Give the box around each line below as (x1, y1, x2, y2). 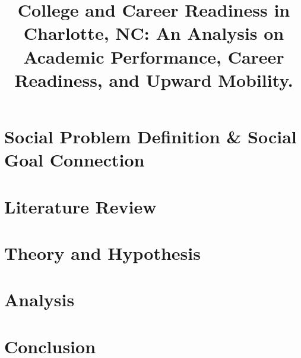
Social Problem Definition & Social (4, 124, 297, 148)
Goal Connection (4, 147, 145, 172)
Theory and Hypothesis (4, 240, 201, 265)
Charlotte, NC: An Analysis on (23, 21, 284, 45)
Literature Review (4, 194, 157, 218)
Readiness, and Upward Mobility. (14, 67, 293, 92)
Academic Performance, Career (23, 44, 284, 68)
